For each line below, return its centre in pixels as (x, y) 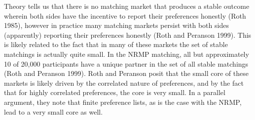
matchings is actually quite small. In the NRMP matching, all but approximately (127, 54)
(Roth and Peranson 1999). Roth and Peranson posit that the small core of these (126, 73)
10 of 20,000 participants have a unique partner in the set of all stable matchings (126, 63)
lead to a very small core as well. (54, 111)
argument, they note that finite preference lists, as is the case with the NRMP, (123, 102)
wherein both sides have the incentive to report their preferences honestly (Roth (125, 15)
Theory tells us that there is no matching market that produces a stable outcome (127, 6)
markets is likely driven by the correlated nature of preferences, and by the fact (124, 83)
